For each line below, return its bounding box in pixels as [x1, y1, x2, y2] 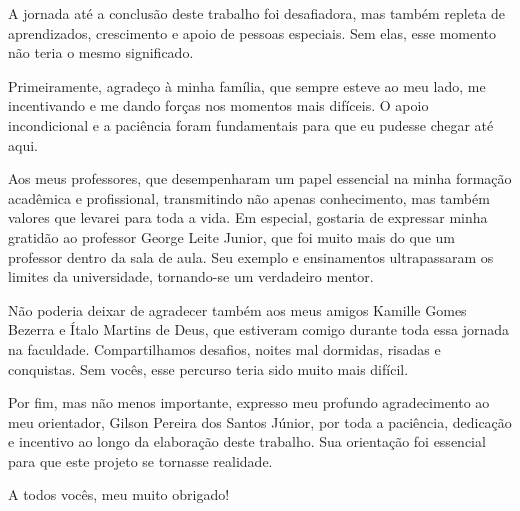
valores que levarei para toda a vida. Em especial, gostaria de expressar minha [8, 207, 488, 228]
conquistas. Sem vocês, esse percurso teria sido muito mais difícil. [8, 358, 409, 379]
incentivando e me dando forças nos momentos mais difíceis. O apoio [8, 95, 429, 116]
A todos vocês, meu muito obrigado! [8, 484, 230, 505]
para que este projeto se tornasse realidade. [8, 450, 273, 471]
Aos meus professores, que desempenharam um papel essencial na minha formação [8, 168, 512, 189]
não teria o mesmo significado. [8, 42, 194, 63]
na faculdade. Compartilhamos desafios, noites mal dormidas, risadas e [8, 338, 441, 359]
